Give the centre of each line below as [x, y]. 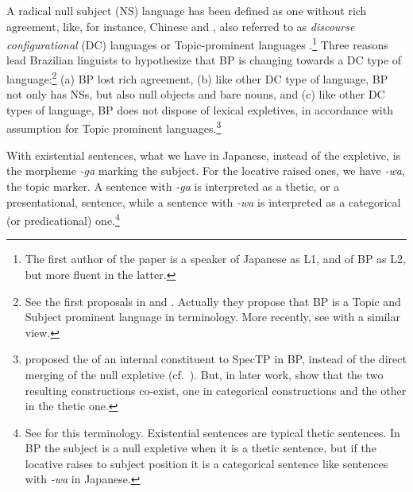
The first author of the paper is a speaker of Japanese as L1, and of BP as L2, [215, 259]
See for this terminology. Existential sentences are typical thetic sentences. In [212, 432]
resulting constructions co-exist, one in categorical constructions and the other [216, 390]
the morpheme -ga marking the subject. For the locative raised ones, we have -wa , [206, 170]
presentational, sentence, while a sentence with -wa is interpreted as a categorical [204, 201]
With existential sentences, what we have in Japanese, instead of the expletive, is [204, 155]
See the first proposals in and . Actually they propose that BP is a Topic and [213, 301]
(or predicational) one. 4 [63, 219]
